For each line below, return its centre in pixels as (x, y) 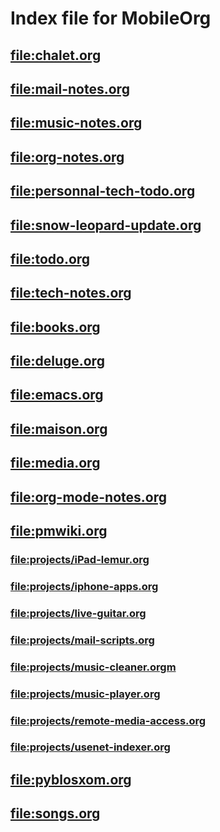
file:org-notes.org (67, 157)
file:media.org (55, 463)
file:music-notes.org (76, 123)
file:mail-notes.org (70, 88)
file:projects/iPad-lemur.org (80, 559)
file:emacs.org (57, 395)
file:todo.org (50, 258)
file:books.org (55, 327)
